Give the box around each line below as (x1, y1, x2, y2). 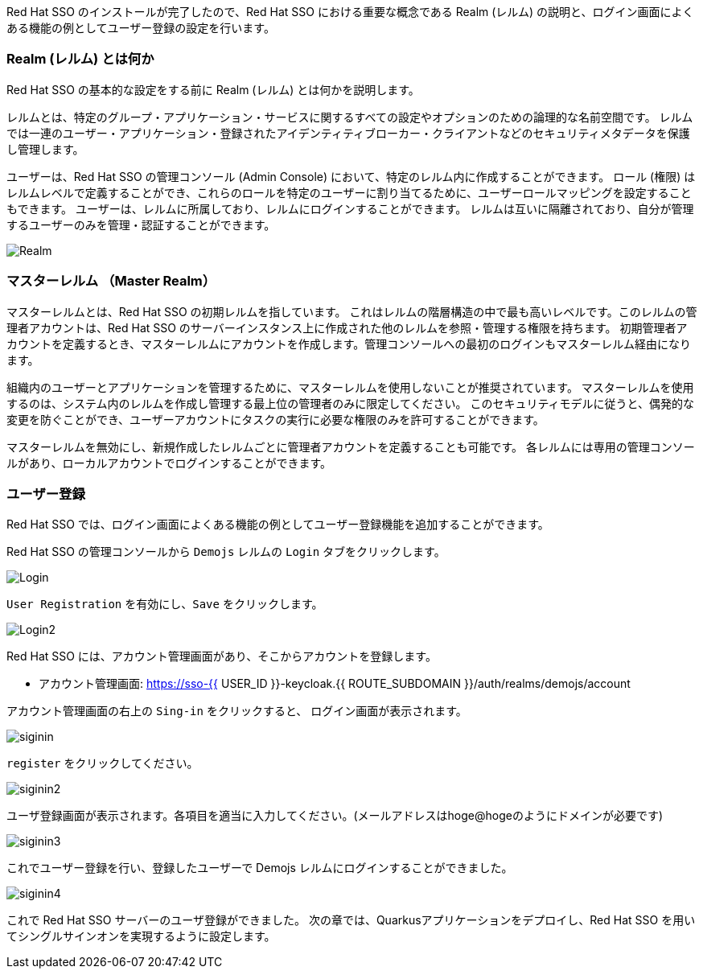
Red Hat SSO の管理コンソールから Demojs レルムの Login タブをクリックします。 (6, 545, 446, 559)
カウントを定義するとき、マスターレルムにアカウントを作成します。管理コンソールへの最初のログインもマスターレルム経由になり (6, 336, 692, 351)
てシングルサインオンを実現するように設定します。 (6, 929, 276, 944)
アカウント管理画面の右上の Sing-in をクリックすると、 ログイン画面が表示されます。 (6, 704, 467, 718)
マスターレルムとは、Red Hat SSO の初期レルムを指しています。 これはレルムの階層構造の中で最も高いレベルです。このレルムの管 (6, 304, 697, 319)
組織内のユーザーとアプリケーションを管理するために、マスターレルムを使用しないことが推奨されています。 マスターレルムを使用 (6, 380, 694, 394)
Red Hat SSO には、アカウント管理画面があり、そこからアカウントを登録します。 (6, 649, 437, 664)
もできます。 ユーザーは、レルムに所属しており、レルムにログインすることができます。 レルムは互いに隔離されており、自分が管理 (6, 201, 694, 216)
